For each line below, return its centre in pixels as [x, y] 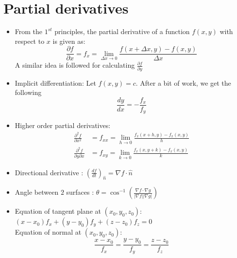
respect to [30, 41]
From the [29, 31]
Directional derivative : [49, 172]
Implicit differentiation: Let [55, 83]
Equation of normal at [48, 232]
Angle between [37, 192]
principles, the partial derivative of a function [122, 31]
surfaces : [80, 192]
